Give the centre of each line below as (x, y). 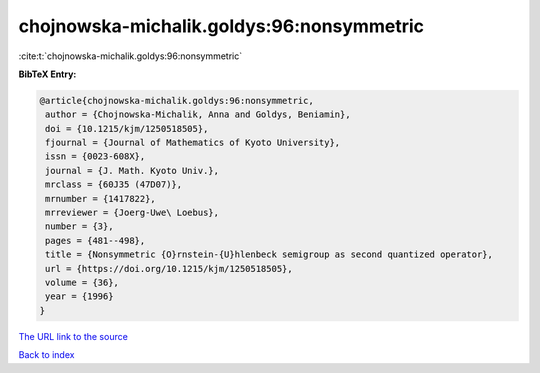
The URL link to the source (73, 336)
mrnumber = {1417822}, (101, 198)
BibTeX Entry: (47, 74)
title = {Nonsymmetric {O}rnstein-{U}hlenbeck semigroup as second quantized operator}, (269, 254)
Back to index (46, 355)
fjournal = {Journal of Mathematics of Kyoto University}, (193, 143)
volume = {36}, (82, 282)
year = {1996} (79, 296)
